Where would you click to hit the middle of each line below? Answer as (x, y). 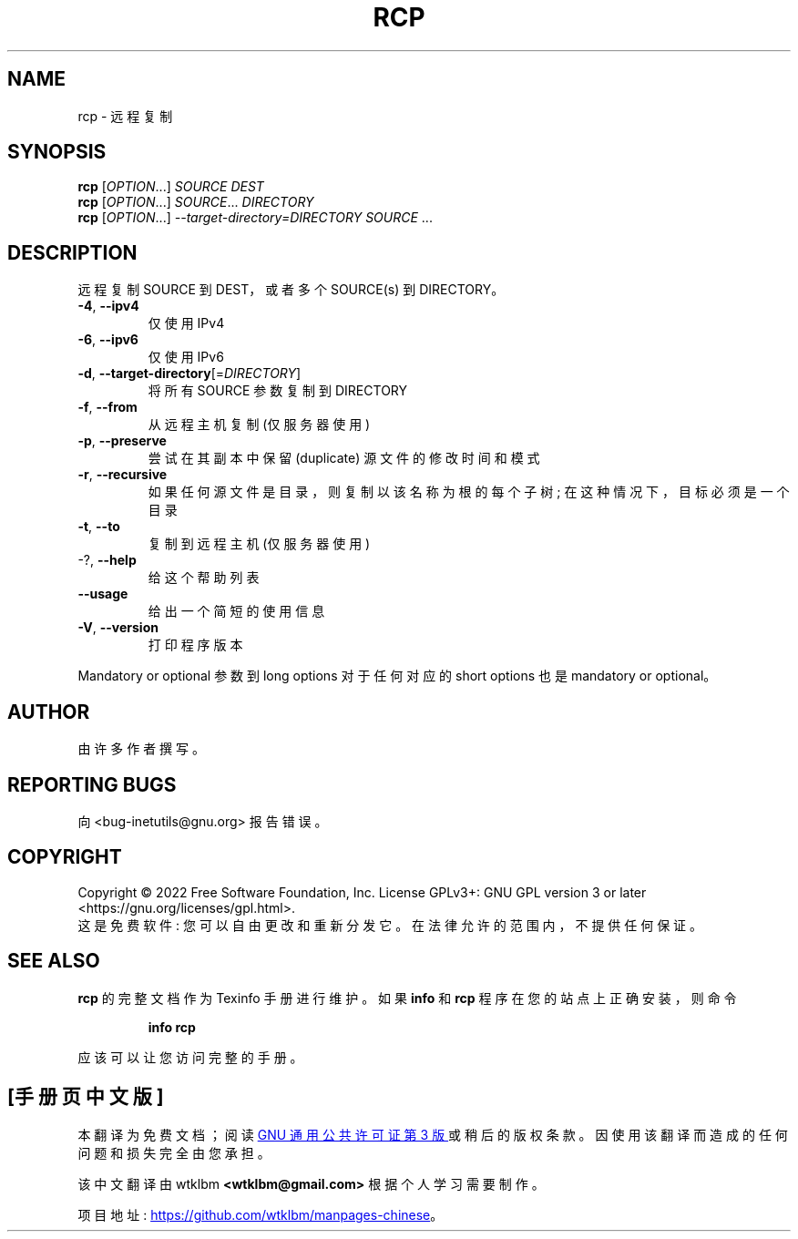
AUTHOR (49, 712)
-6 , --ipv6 (108, 340)
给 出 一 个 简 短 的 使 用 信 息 (236, 611)
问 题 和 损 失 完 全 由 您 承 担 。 (174, 1152)
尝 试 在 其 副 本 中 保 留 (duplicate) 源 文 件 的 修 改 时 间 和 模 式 (344, 458)
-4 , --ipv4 (108, 306)
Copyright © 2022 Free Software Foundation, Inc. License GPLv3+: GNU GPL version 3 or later (362, 892)
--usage (103, 594)
